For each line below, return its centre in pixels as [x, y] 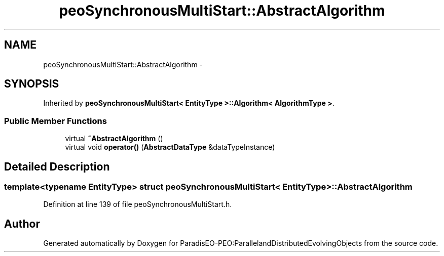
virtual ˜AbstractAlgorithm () [114, 139]
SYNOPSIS [32, 84]
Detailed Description [57, 166]
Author [22, 224]
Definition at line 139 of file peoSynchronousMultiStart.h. [138, 204]
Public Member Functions [55, 121]
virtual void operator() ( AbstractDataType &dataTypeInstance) [170, 147]
